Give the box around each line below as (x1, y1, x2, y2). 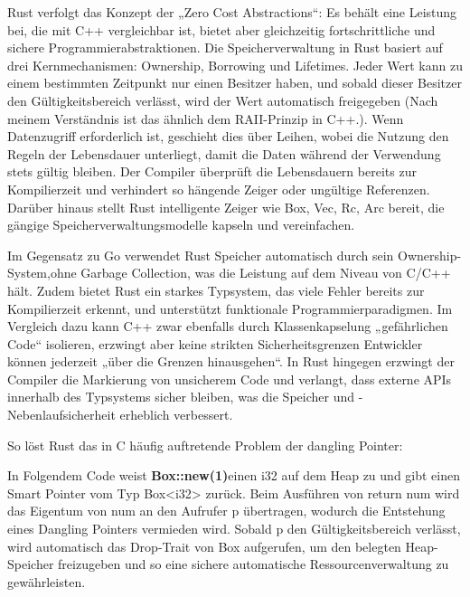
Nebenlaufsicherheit (7, 405, 116, 424)
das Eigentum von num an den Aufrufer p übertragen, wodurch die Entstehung (7, 501, 446, 520)
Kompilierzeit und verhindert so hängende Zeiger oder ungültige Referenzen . (7, 179, 430, 198)
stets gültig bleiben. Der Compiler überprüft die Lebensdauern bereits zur (7, 162, 417, 181)
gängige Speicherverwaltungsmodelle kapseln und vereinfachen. (7, 215, 355, 234)
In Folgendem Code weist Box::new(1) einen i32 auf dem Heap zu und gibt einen (7, 466, 461, 485)
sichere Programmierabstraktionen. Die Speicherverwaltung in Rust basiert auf (7, 38, 443, 57)
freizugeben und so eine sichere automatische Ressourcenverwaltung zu (58, 554, 449, 573)
